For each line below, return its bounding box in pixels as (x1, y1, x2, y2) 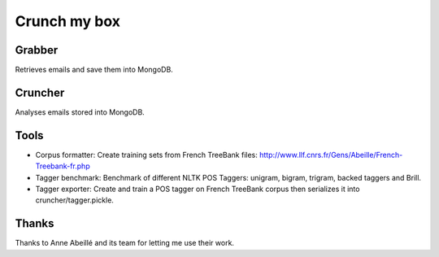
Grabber (15, 43, 59, 57)
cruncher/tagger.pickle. (35, 195, 114, 205)
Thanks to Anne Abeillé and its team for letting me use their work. (15, 238, 235, 248)
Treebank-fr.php (35, 161, 90, 171)
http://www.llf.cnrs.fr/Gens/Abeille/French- (259, 150, 403, 159)
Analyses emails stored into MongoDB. (15, 107, 146, 117)
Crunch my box (15, 12, 121, 30)
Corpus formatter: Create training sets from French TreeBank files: (35, 150, 258, 159)
